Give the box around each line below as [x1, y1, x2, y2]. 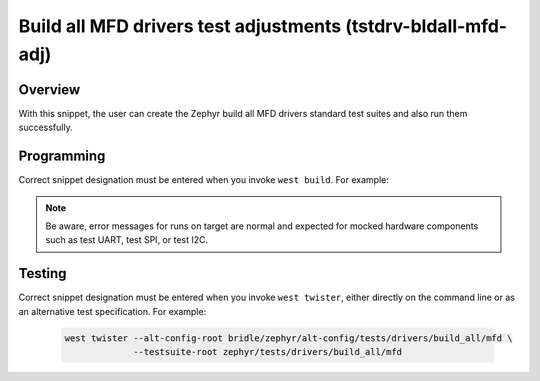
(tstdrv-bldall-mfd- [345, 15, 508, 37]
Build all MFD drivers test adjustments [18, 15, 342, 37]
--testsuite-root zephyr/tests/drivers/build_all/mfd [133, 346, 403, 357]
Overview [18, 81, 81, 98]
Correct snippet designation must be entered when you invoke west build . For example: [18, 174, 389, 186]
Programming [18, 148, 106, 165]
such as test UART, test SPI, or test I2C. [45, 234, 209, 246]
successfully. [18, 121, 74, 134]
